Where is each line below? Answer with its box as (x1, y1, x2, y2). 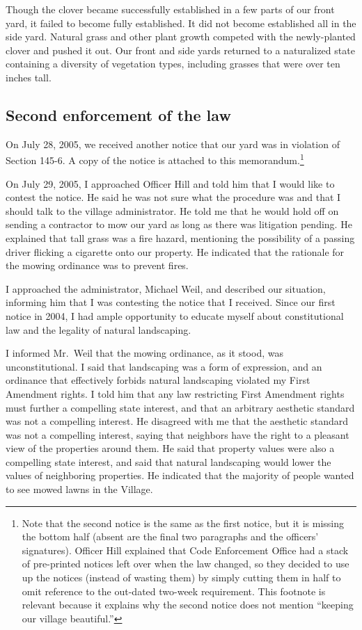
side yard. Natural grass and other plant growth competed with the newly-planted (6, 29, 356, 44)
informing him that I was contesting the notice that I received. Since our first (6, 295, 336, 309)
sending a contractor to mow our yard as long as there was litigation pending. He (6, 217, 352, 232)
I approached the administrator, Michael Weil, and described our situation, (6, 281, 326, 296)
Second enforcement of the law (6, 104, 231, 125)
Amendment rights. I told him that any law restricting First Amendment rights (6, 386, 345, 401)
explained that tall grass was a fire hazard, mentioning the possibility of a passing (6, 230, 355, 245)
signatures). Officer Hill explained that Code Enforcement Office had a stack (22, 542, 349, 557)
